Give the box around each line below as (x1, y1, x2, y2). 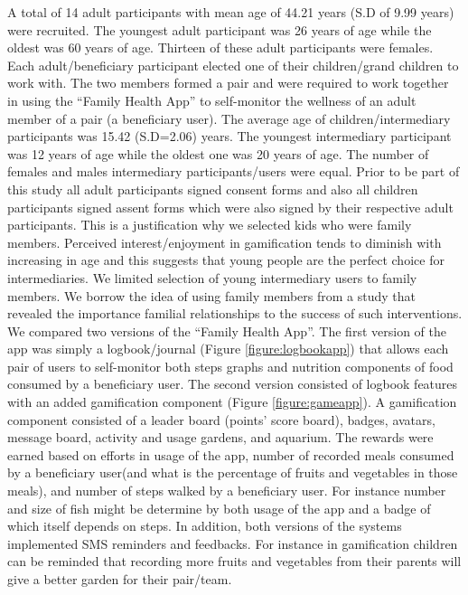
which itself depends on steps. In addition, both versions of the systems (7, 516, 402, 535)
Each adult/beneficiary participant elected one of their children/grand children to (7, 55, 459, 74)
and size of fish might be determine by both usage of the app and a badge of (7, 498, 431, 517)
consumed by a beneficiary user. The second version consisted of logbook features (7, 374, 458, 393)
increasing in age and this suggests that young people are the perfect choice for (7, 250, 445, 269)
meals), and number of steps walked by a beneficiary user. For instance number (7, 481, 446, 500)
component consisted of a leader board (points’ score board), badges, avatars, (7, 410, 435, 429)
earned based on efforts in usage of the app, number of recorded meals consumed (7, 445, 454, 464)
